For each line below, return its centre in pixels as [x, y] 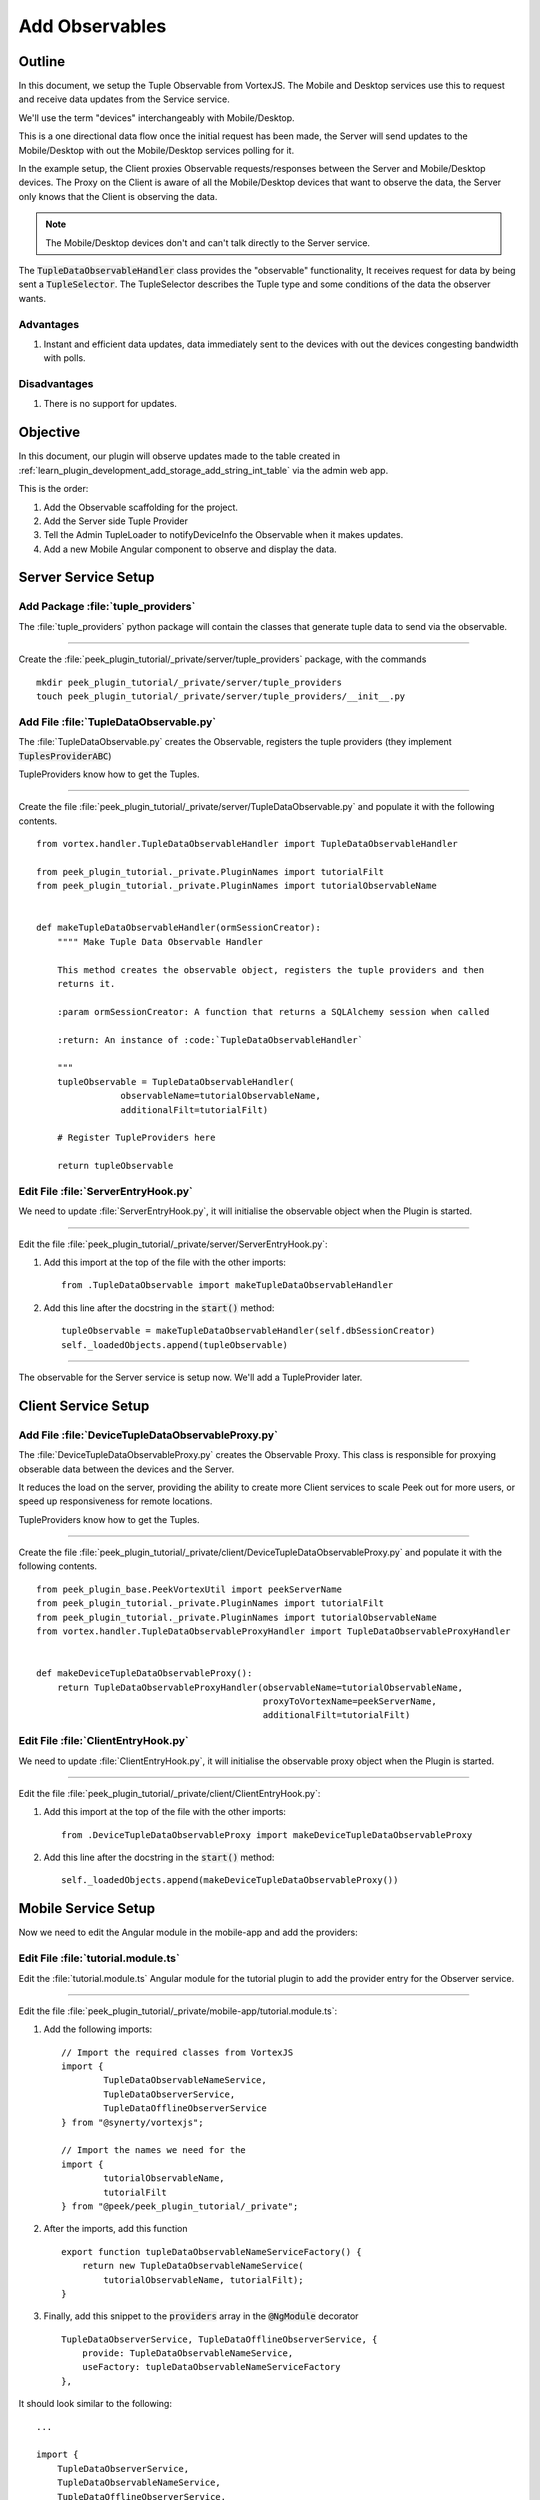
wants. [32, 298]
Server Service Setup [86, 577]
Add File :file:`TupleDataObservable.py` [117, 722]
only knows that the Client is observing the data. [118, 196]
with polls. [64, 358]
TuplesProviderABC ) [65, 756]
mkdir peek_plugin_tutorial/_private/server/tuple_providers [189, 682]
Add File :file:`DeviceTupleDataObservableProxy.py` [148, 1435]
